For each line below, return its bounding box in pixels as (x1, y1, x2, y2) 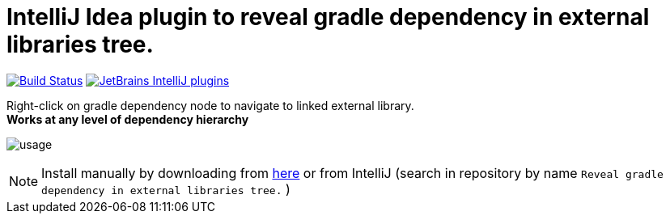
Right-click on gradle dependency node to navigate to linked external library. (6, 98, 414, 112)
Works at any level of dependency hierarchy (6, 112, 249, 126)
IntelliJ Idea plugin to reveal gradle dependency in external (6, 3, 650, 31)
